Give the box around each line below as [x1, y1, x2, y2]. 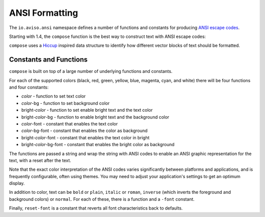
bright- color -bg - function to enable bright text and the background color [21, 114, 169, 120]
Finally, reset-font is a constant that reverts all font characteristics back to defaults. [9, 205, 183, 211]
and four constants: [9, 84, 49, 91]
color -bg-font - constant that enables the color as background [21, 128, 148, 134]
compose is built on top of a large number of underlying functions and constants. [9, 68, 173, 74]
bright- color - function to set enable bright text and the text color [21, 107, 153, 113]
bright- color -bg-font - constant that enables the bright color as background [21, 142, 175, 148]
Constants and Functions [9, 56, 88, 64]
